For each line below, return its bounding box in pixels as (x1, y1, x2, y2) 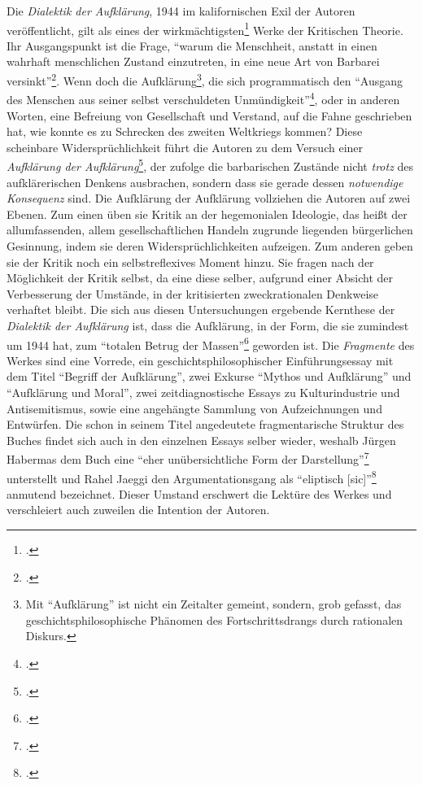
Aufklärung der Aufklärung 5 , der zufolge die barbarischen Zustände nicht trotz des (7, 155, 414, 174)
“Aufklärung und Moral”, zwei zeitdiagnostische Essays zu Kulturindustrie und (7, 383, 400, 400)
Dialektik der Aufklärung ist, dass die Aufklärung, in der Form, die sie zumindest (7, 316, 409, 334)
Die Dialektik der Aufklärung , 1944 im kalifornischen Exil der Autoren (7, 2, 355, 19)
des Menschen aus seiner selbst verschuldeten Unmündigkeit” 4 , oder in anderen (7, 89, 400, 107)
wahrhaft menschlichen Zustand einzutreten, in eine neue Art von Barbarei (7, 53, 380, 70)
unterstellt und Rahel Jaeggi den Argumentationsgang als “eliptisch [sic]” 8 (7, 467, 377, 486)
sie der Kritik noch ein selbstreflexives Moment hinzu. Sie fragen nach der (7, 253, 374, 270)
